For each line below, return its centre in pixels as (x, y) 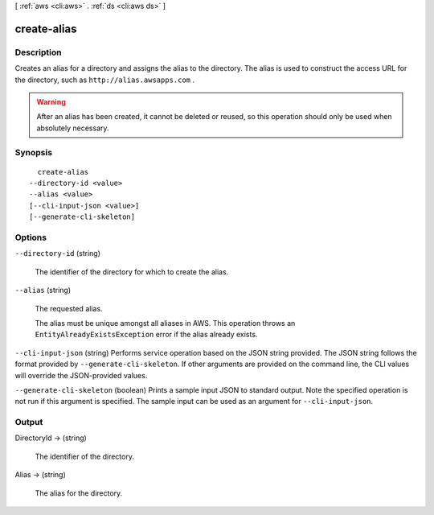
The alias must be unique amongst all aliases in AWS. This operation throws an (165, 323)
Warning (51, 101)
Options (31, 237)
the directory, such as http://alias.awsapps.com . (105, 80)
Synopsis (33, 153)
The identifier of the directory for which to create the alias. (132, 272)
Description (38, 52)
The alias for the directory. (79, 493)
